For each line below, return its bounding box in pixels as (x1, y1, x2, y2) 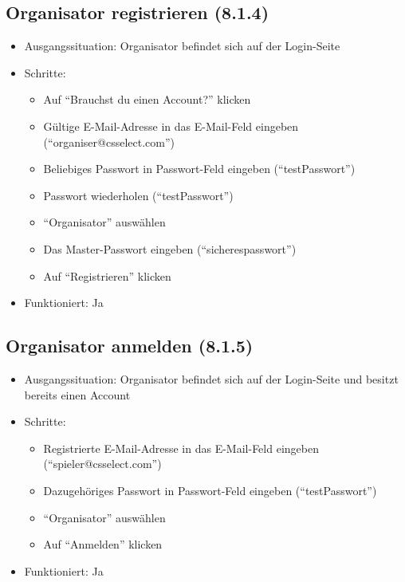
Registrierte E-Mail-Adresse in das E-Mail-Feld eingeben (43, 439, 319, 456)
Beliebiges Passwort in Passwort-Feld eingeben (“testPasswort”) (43, 160, 356, 177)
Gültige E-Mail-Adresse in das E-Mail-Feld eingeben (43, 117, 299, 134)
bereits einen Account (24, 386, 131, 403)
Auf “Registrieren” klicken (43, 267, 171, 284)
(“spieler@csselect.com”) (43, 455, 162, 472)
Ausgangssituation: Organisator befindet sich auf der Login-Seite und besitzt (24, 370, 399, 387)
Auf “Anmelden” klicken (43, 536, 163, 553)
